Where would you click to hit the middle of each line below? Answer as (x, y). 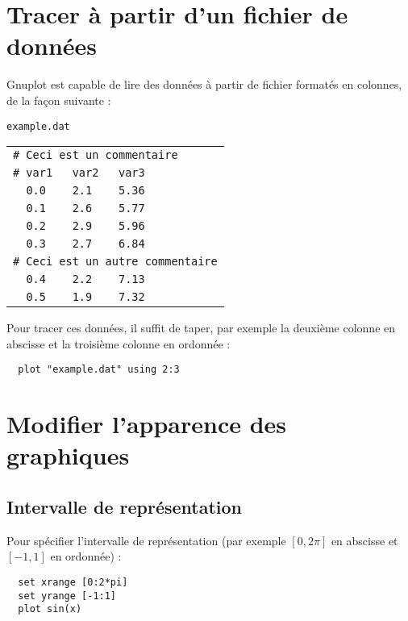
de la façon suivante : (59, 100)
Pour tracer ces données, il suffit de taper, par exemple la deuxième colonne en (201, 328)
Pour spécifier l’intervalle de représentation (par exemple (146, 540)
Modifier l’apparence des (147, 424)
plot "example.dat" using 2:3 (99, 370)
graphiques (68, 455)
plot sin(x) (50, 609)
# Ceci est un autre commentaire (115, 262)
